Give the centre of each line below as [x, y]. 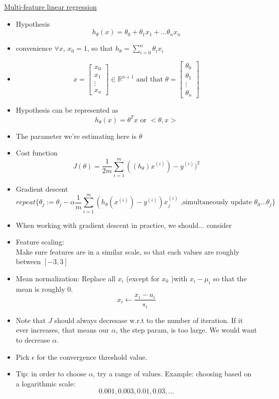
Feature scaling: [40, 242]
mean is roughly [40, 289]
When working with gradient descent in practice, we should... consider [124, 225]
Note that [31, 320]
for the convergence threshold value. [92, 356]
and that [150, 80]
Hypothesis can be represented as [67, 110]
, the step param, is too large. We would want [186, 330]
